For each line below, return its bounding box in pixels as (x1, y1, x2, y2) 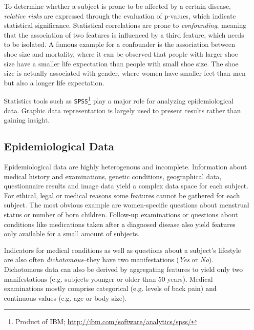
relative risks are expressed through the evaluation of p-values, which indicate (4, 10, 236, 21)
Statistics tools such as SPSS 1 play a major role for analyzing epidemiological (4, 94, 233, 105)
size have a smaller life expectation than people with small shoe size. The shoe (4, 58, 238, 68)
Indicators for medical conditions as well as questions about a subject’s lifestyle (4, 245, 241, 255)
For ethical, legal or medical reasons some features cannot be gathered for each (4, 190, 240, 200)
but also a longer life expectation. (4, 77, 105, 87)
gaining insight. (4, 115, 50, 125)
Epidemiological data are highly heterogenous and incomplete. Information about (4, 162, 247, 172)
